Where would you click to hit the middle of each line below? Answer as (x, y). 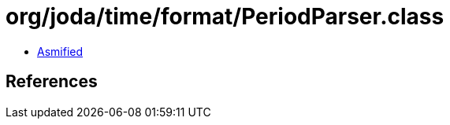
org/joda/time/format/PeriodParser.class (225, 17)
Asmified (60, 51)
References (52, 82)
